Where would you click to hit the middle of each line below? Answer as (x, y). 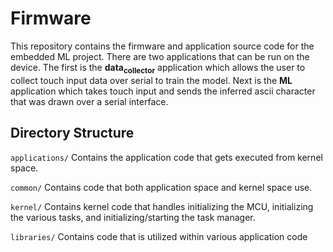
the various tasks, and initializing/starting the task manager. (133, 217)
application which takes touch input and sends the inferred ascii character (163, 91)
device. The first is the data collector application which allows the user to (158, 68)
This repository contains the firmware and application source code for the (162, 46)
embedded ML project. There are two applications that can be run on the (160, 56)
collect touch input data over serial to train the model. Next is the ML (151, 80)
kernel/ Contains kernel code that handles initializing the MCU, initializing (162, 206)
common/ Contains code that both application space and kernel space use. (161, 187)
